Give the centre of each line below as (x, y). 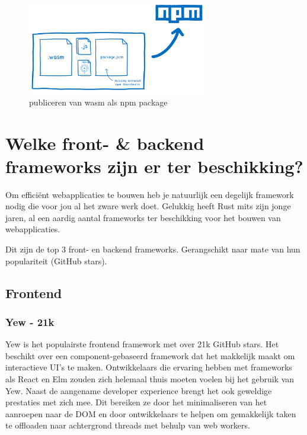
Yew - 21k (30, 322)
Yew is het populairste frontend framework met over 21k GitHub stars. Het (142, 344)
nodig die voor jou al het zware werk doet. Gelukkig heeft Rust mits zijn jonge (148, 206)
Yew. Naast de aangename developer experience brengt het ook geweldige (139, 390)
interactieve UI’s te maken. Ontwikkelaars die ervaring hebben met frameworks (149, 367)
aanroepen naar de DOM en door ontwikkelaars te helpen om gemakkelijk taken (151, 413)
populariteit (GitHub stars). (56, 260)
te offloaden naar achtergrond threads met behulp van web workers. (128, 425)
